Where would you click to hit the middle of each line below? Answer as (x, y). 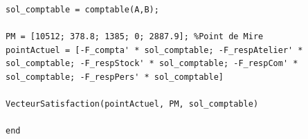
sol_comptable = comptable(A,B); (82, 10)
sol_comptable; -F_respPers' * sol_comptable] (115, 77)
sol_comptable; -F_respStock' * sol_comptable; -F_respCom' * (152, 64)
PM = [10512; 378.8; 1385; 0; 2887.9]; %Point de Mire (135, 37)
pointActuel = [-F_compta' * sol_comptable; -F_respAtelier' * (154, 50)
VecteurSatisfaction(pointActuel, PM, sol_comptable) (132, 104)
